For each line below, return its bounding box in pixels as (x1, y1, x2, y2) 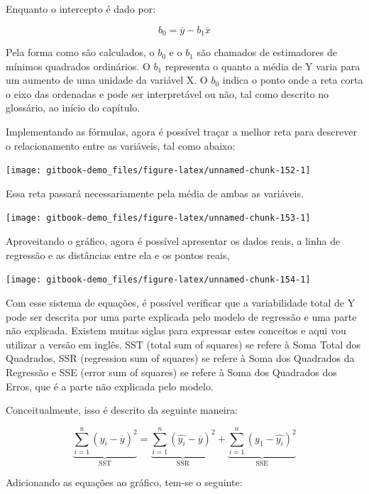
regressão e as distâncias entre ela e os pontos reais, (6, 247, 230, 262)
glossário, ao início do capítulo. (6, 100, 141, 115)
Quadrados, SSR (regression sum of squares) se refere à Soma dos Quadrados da (6, 351, 355, 366)
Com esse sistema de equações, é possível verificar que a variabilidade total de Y (6, 295, 356, 309)
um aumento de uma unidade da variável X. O (6, 72, 208, 87)
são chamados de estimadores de (197, 45, 337, 60)
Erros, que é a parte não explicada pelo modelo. (6, 378, 214, 393)
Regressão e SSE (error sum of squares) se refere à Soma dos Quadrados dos (6, 364, 337, 379)
